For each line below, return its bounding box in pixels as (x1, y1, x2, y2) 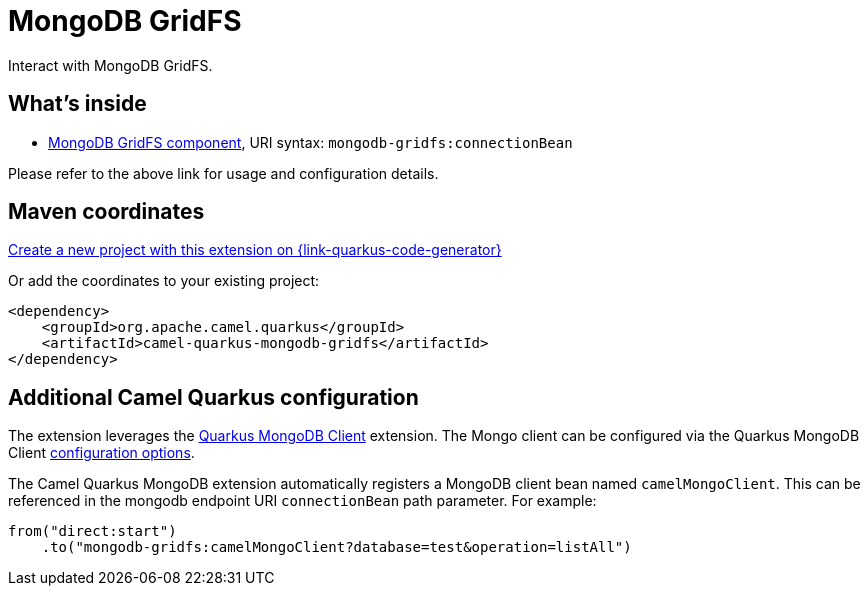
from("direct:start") (8, 523, 177, 540)
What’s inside (8, 91, 147, 117)
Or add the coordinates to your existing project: (8, 272, 320, 290)
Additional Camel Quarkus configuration (8, 384, 419, 410)
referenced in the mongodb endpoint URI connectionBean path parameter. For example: (8, 492, 597, 510)
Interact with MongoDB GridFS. (8, 56, 213, 74)
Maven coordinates (8, 199, 205, 225)
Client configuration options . (8, 444, 195, 462)
